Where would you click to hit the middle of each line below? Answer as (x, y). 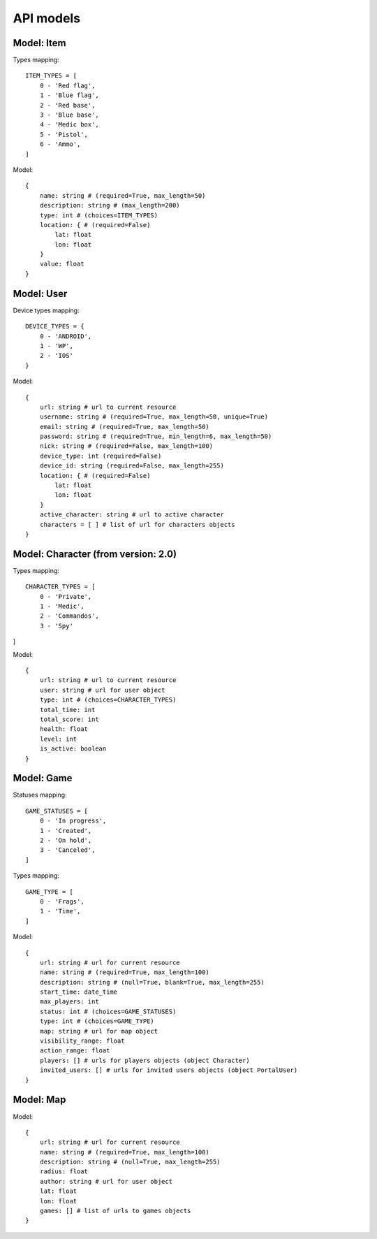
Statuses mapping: (40, 795)
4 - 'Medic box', (69, 125)
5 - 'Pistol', (64, 134)
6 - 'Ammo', (60, 144)
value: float (62, 264)
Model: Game (43, 778)
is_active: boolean (73, 749)
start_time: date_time (79, 992)
